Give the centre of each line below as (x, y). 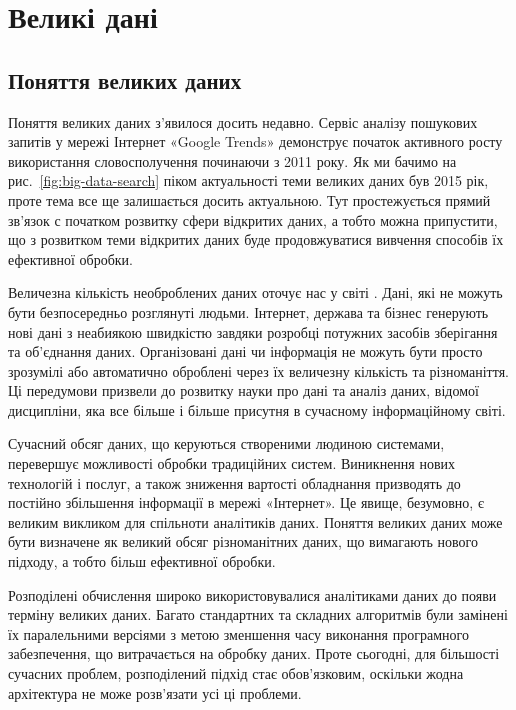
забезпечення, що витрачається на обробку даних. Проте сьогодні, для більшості (254, 653)
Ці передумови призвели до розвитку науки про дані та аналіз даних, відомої (243, 390)
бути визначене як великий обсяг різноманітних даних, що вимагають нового (243, 541)
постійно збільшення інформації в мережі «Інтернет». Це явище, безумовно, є (246, 502)
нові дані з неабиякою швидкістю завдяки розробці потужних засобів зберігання (253, 331)
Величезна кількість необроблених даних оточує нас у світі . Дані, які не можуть (255, 292)
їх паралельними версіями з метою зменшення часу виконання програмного (238, 633)
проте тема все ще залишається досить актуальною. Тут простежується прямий (249, 199)
